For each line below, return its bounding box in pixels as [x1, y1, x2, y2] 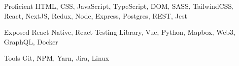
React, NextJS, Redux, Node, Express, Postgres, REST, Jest [4, 10, 187, 21]
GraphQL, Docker [4, 36, 58, 46]
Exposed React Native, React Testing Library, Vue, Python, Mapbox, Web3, [4, 27, 236, 37]
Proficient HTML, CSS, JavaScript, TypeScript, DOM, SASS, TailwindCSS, [4, 1, 234, 11]
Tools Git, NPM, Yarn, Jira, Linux [4, 53, 109, 63]
